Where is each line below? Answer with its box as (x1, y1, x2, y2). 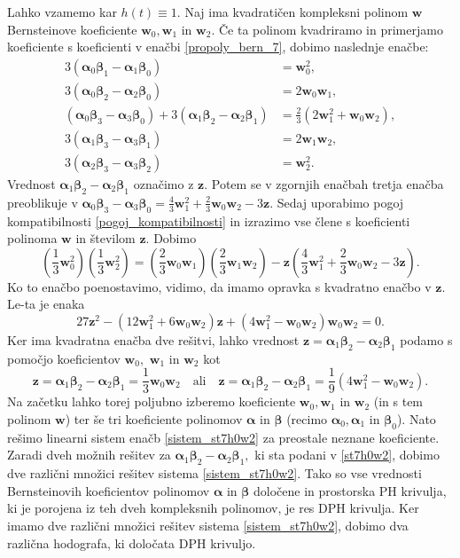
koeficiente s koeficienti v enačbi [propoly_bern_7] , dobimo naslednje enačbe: (7, 37, 429, 56)
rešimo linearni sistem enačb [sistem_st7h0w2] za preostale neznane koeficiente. (7, 428, 440, 446)
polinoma (7, 229, 58, 248)
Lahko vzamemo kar (7, 3, 117, 20)
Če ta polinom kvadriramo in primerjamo (218, 20, 443, 38)
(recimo (286, 409, 328, 428)
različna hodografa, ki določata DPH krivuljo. (7, 533, 256, 552)
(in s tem (373, 392, 424, 411)
